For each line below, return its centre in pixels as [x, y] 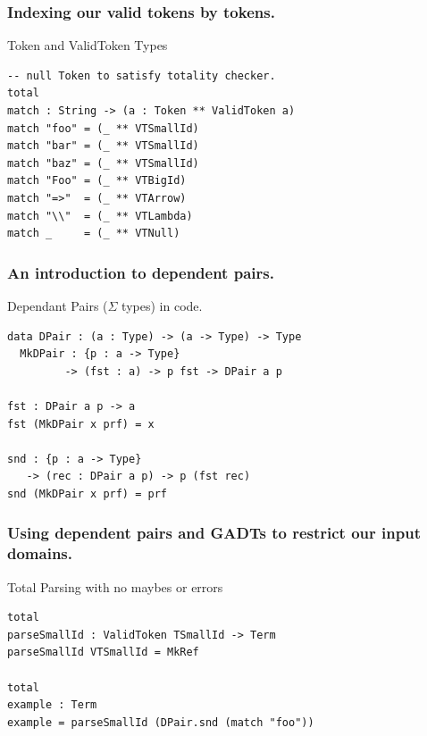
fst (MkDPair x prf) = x [81, 424]
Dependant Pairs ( [58, 305]
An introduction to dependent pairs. [141, 272]
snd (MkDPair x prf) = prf [87, 493]
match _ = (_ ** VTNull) [94, 234]
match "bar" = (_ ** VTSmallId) [103, 146]
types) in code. [162, 305]
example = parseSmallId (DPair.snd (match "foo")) [161, 722]
